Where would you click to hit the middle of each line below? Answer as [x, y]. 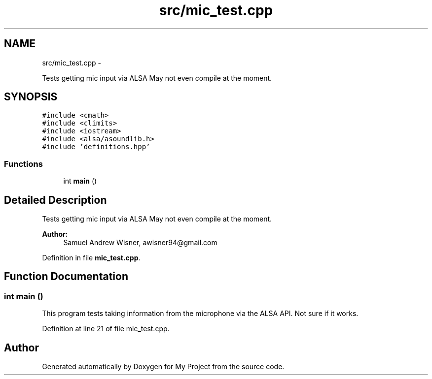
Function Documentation [66, 277]
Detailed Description [55, 200]
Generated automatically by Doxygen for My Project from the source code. [163, 367]
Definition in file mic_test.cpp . [91, 258]
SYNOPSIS [31, 97]
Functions [23, 164]
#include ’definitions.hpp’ [96, 147]
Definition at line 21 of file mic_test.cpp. [106, 329]
